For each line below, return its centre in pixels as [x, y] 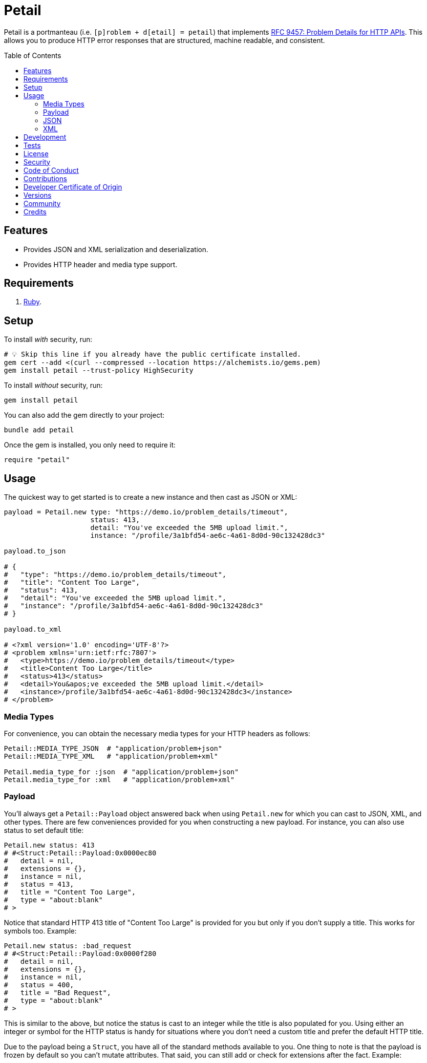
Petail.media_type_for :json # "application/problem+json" [121, 772]
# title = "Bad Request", [58, 992]
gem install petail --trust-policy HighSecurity [99, 371]
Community [42, 203]
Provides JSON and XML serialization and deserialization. [116, 249]
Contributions [45, 178]
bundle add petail [39, 430]
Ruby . [32, 302]
